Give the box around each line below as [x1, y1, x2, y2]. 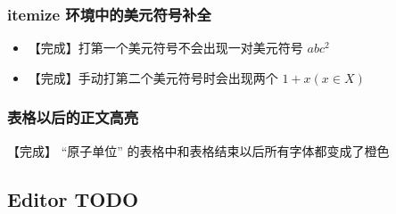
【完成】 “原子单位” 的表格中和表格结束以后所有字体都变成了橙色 [7, 141, 390, 160]
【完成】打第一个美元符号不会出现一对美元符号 [28, 38, 303, 57]
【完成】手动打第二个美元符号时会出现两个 [28, 68, 278, 86]
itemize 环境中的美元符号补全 [7, 3, 211, 25]
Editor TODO [7, 185, 139, 212]
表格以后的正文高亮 [7, 106, 139, 128]
